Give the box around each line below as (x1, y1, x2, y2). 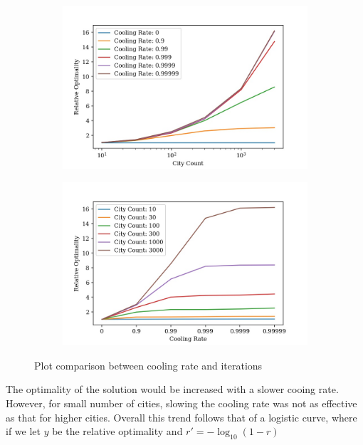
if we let (6, 424, 41, 439)
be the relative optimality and (52, 424, 183, 439)
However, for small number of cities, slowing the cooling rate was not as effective (6, 396, 357, 411)
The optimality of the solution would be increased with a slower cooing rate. (6, 382, 339, 397)
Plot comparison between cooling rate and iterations (34, 357, 263, 372)
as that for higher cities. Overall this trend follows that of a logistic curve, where (6, 409, 357, 424)
